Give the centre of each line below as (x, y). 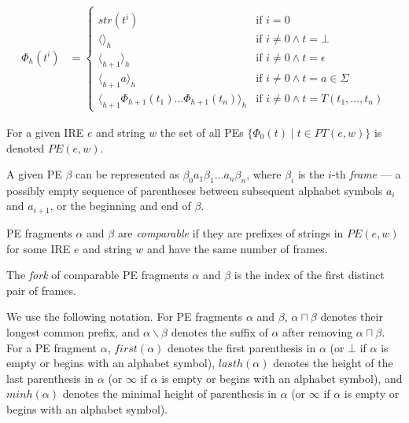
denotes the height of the (333, 363)
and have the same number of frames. (237, 248)
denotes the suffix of (219, 331)
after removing (318, 331)
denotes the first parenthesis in (241, 347)
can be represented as (127, 174)
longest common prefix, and (73, 331)
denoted (26, 147)
